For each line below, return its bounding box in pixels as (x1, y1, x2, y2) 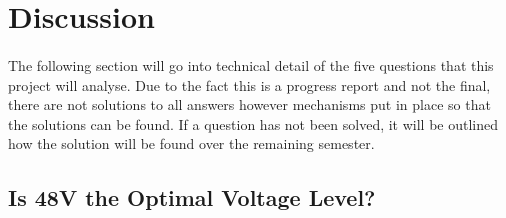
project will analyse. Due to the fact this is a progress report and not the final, (8, 74, 491, 95)
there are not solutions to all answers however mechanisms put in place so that (8, 94, 491, 115)
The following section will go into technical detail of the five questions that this (8, 54, 494, 75)
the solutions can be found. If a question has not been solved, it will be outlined (8, 113, 499, 134)
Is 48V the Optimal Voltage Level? (8, 182, 376, 213)
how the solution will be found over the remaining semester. (8, 133, 375, 154)
